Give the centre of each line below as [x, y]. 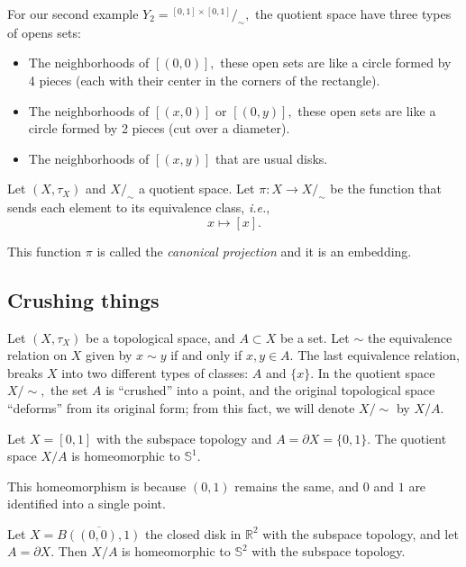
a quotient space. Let [196, 189]
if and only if [206, 355]
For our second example [73, 13]
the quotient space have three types [353, 13]
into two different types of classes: [155, 372]
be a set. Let [315, 337]
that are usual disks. [271, 158]
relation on [37, 355]
